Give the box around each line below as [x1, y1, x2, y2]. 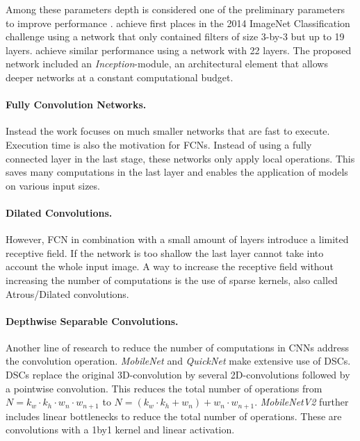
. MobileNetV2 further [254, 394, 349, 409]
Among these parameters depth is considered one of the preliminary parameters [6, 2, 345, 16]
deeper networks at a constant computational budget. [6, 69, 234, 84]
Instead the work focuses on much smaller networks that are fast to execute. [6, 124, 330, 138]
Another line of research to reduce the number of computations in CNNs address [6, 340, 350, 354]
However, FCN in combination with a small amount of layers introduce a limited [6, 232, 349, 247]
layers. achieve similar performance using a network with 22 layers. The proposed [6, 42, 352, 57]
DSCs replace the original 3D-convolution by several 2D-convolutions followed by [6, 367, 350, 382]
